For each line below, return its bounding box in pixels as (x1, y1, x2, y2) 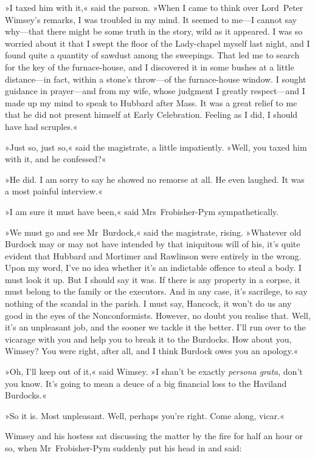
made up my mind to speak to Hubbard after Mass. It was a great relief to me (5, 96, 297, 109)
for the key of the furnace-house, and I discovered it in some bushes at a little (5, 60, 294, 73)
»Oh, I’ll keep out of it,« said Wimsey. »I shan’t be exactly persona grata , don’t (5, 365, 303, 378)
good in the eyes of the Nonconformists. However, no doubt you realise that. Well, (5, 309, 311, 321)
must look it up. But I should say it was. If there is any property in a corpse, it (5, 273, 300, 285)
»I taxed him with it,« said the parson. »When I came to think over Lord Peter (5, 1, 303, 13)
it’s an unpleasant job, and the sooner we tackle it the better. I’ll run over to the (5, 321, 306, 333)
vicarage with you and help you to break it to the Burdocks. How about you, (5, 332, 292, 345)
